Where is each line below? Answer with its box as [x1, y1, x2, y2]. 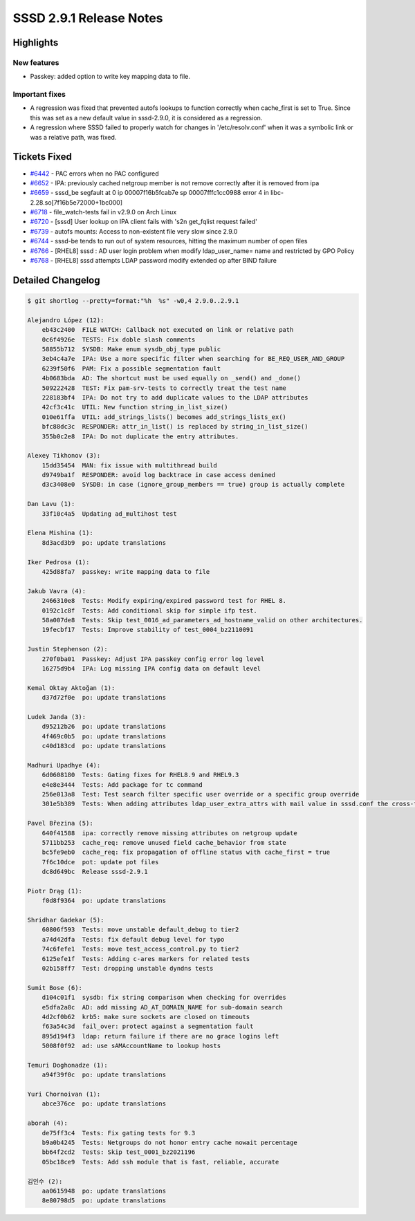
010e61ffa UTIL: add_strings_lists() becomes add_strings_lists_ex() [41, 413, 287, 421]
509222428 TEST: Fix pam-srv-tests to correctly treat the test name [41, 384, 287, 392]
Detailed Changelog [12, 274, 100, 286]
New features [12, 57, 59, 67]
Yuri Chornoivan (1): [27, 1090, 101, 1099]
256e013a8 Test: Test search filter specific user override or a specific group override [41, 790, 360, 798]
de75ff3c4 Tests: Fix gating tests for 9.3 [41, 1129, 196, 1137]
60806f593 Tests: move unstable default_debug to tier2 [41, 926, 239, 933]
